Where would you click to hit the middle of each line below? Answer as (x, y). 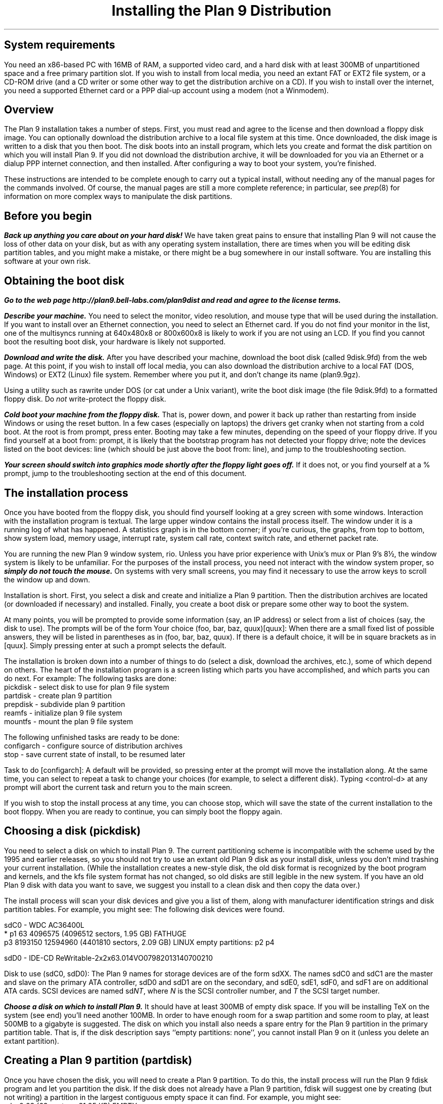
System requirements (60, 45)
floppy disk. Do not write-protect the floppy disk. (85, 399)
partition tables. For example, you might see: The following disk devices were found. (144, 909)
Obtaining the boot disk (64, 281)
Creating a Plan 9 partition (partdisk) (98, 1060)
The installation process (66, 493)
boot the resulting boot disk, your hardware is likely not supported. (115, 342)
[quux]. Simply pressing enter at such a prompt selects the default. (115, 645)
